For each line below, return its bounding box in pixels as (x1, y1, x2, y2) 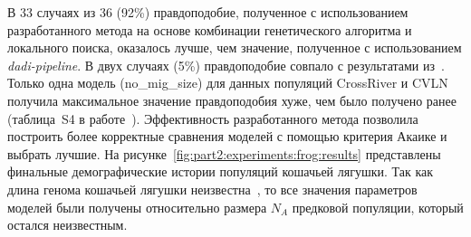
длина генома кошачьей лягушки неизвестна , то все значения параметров (7, 179, 418, 198)
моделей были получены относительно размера (7, 197, 267, 216)
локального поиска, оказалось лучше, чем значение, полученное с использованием (7, 38, 462, 57)
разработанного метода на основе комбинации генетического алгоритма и (7, 20, 412, 39)
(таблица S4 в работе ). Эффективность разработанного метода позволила (7, 109, 418, 128)
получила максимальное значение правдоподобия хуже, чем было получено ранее (7, 90, 457, 109)
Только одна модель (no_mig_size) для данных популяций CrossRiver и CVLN (7, 73, 448, 92)
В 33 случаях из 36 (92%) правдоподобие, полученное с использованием (7, 3, 409, 21)
